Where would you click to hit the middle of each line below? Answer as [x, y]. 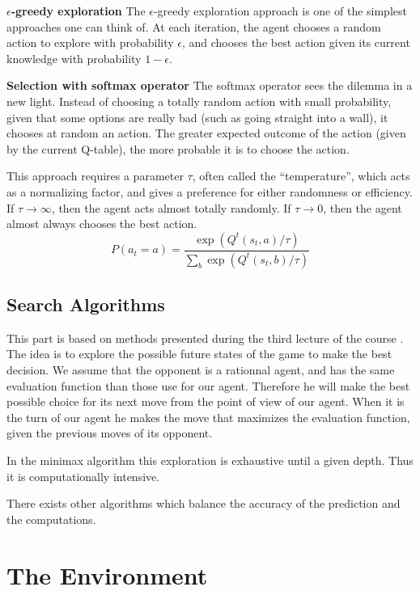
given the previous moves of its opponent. [110, 433]
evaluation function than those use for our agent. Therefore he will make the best [208, 385]
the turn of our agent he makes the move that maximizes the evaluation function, [208, 417]
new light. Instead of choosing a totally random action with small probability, [199, 101]
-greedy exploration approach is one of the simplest [280, 11]
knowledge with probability [74, 58]
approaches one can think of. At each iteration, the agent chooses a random [194, 26]
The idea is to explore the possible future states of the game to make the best [199, 354]
